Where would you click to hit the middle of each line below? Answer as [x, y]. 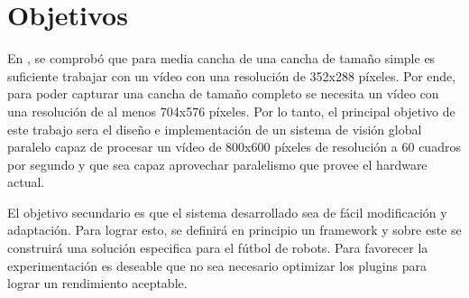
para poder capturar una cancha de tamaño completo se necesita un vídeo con [223, 93]
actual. [26, 182]
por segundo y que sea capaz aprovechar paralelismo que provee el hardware [217, 164]
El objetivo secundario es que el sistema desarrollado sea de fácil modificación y [227, 212]
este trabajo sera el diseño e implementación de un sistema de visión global [215, 129]
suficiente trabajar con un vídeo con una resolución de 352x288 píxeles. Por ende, [232, 75]
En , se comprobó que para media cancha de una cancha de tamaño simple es [221, 58]
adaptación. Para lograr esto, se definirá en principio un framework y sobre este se [234, 230]
